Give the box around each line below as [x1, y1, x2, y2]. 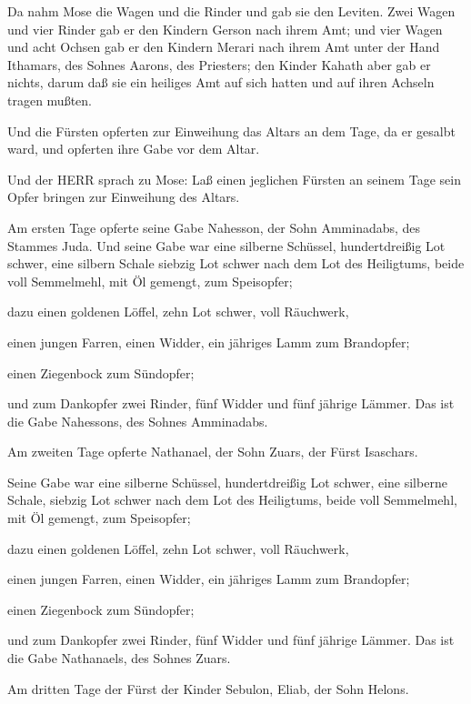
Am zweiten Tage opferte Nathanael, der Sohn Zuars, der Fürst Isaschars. [7, 442, 418, 461]
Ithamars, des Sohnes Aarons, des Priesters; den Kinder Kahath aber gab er [7, 55, 431, 74]
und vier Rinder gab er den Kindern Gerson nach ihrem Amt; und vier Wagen [7, 19, 443, 38]
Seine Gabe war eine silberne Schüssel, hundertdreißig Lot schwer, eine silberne [7, 472, 447, 491]
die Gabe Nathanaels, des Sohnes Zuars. [7, 649, 231, 668]
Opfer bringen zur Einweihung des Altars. [7, 187, 240, 206]
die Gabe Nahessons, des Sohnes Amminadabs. [7, 411, 268, 430]
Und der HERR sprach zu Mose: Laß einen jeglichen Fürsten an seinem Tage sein [7, 169, 461, 188]
